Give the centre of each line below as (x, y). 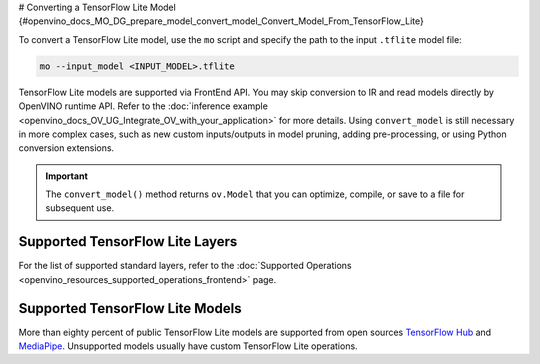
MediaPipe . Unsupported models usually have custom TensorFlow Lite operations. (188, 346)
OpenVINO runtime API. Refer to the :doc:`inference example (143, 106)
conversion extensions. (66, 148)
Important (67, 176)
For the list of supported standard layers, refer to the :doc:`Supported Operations (185, 266)
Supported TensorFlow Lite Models (130, 308)
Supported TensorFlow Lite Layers (128, 241)
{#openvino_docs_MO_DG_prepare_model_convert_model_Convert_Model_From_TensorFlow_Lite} (221, 21)
